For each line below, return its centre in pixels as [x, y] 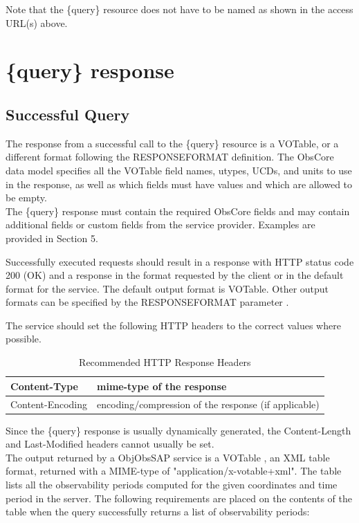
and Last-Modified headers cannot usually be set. [110, 444]
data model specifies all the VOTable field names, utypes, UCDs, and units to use [179, 170]
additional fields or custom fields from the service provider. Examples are [160, 224]
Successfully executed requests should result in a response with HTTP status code [180, 261]
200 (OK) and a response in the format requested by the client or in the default [175, 275]
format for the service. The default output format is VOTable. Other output [167, 288]
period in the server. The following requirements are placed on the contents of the [179, 498]
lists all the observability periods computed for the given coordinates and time [172, 484]
